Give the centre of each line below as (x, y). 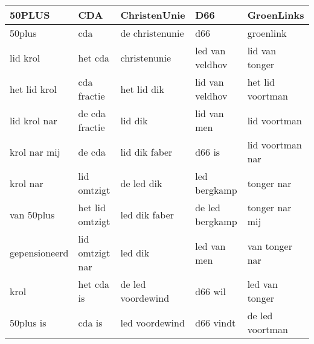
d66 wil (210, 291)
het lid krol (33, 89)
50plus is (28, 322)
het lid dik (142, 89)
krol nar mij (35, 151)
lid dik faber (146, 151)
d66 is (208, 151)
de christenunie (152, 33)
